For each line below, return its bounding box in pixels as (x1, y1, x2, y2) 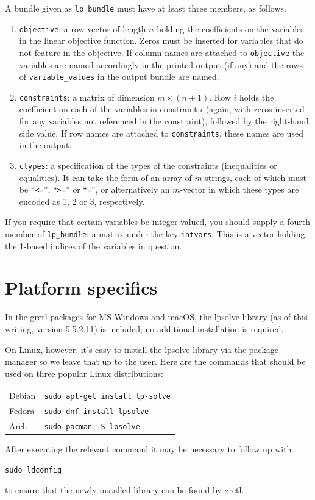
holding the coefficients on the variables (157, 22, 304, 35)
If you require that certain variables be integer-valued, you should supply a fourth (5, 215, 311, 228)
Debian (9, 389, 36, 402)
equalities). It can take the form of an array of (19, 171, 192, 184)
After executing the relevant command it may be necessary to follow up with (5, 443, 292, 455)
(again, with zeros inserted (205, 102, 305, 115)
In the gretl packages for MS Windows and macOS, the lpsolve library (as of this (5, 310, 308, 323)
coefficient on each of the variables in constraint (19, 102, 197, 115)
